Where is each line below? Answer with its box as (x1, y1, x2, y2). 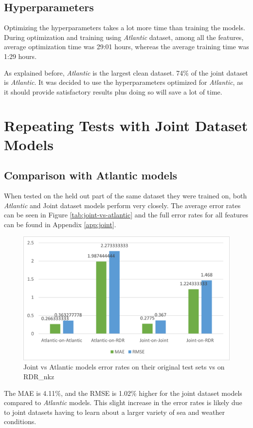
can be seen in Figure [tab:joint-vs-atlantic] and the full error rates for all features (4, 210, 249, 220)
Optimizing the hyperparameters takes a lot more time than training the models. (4, 22, 245, 33)
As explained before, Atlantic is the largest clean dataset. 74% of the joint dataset (4, 67, 248, 78)
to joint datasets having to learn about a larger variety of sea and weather (4, 407, 225, 417)
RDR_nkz (23, 371, 54, 381)
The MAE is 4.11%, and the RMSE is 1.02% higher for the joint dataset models (4, 388, 242, 398)
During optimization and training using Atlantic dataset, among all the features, (4, 32, 244, 42)
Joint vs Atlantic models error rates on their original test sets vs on (23, 362, 225, 372)
